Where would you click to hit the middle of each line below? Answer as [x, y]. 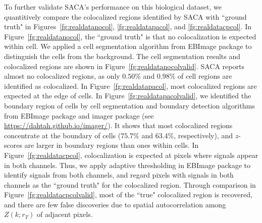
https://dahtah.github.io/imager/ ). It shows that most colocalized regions [118, 125]
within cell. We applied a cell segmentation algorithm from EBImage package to [128, 46]
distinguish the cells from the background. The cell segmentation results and [122, 56]
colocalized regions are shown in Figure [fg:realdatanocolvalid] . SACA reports [124, 66]
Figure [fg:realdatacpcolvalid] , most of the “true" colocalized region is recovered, [128, 194]
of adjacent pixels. [65, 214]
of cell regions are [205, 76]
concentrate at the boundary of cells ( [63, 135]
